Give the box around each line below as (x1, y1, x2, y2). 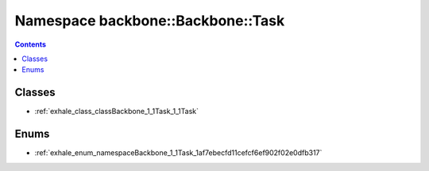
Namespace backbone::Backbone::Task (14, 12, 285, 29)
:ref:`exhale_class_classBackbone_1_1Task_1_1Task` (34, 107, 199, 116)
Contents (14, 40, 47, 49)
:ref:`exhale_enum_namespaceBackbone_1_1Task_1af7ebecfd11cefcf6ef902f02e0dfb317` (34, 148, 323, 158)
